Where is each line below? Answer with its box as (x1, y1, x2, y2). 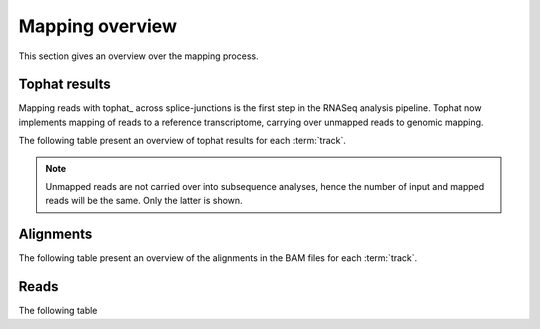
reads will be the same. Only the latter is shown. (45, 195, 244, 207)
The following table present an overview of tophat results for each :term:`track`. (18, 135, 347, 147)
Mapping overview (18, 15, 177, 37)
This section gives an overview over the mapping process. (18, 50, 259, 62)
